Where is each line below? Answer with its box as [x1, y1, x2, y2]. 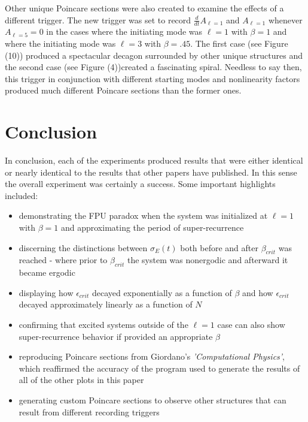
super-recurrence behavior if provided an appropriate [19, 330, 213, 342]
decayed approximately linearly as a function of [19, 298, 193, 311]
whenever [268, 13, 303, 26]
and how [242, 286, 273, 299]
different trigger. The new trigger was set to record [5, 13, 191, 26]
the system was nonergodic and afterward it [127, 254, 288, 266]
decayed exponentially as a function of [92, 286, 232, 299]
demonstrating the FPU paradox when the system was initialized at [19, 209, 268, 222]
